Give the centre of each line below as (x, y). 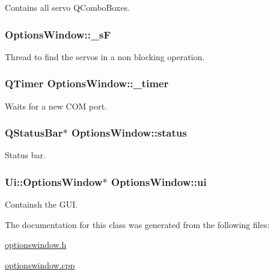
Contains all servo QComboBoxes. (68, 7)
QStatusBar (34, 133)
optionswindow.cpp (40, 265)
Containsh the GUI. (41, 204)
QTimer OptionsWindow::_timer (87, 83)
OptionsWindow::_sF (58, 34)
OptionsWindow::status (129, 133)
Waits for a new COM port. (56, 106)
